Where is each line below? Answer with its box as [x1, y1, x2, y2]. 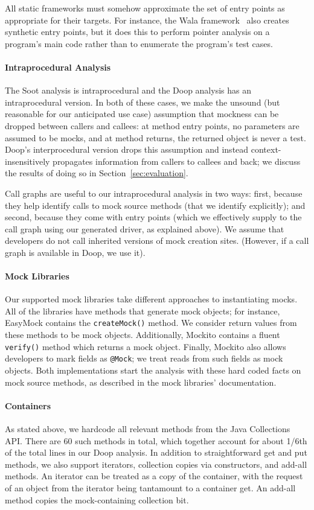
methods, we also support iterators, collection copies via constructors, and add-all [5, 457, 307, 470]
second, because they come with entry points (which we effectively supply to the [5, 211, 302, 223]
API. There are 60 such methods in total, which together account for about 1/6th [5, 434, 307, 447]
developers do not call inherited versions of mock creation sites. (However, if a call [5, 234, 309, 247]
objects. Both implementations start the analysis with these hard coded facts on [5, 364, 301, 377]
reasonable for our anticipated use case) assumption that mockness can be [5, 107, 279, 120]
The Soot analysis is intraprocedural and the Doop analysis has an [5, 84, 251, 97]
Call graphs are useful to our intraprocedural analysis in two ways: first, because [5, 186, 303, 199]
